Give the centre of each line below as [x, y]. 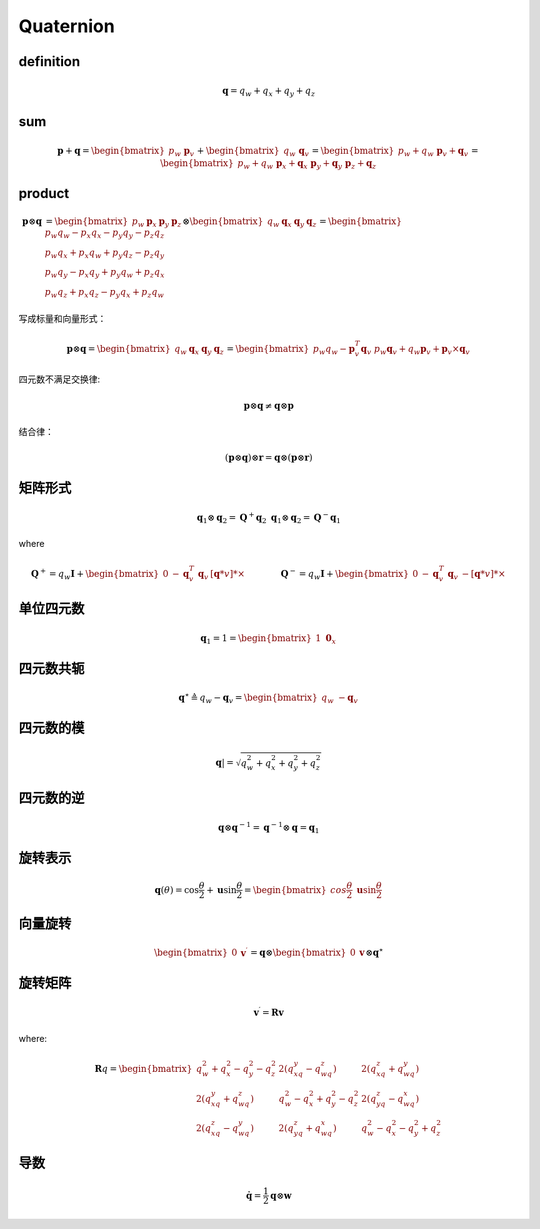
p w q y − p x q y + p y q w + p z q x [104, 273]
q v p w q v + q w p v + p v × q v [415, 350]
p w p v [181, 152]
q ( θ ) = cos [177, 889]
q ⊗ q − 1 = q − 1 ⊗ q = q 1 [269, 827]
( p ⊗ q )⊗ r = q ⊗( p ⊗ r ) [269, 458]
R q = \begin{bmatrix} [143, 1068]
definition [49, 61]
